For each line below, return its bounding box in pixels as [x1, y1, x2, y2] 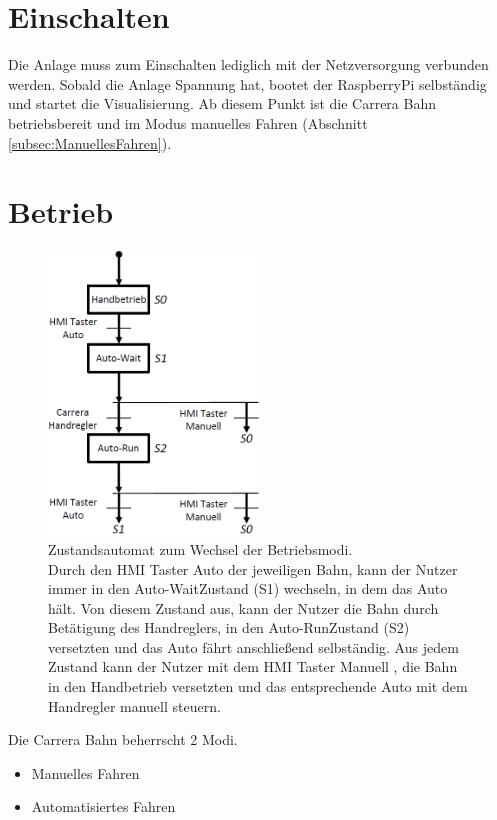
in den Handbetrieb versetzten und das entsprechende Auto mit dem [48, 676, 468, 697]
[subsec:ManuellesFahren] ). [8, 132, 172, 153]
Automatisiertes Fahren [31, 796, 176, 817]
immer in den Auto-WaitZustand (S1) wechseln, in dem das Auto [48, 578, 448, 599]
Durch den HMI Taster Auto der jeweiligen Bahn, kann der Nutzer [48, 558, 458, 579]
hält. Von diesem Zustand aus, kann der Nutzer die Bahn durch [48, 597, 439, 618]
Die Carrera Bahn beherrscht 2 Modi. [8, 729, 238, 750]
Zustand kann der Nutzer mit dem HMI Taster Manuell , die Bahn [48, 656, 458, 677]
